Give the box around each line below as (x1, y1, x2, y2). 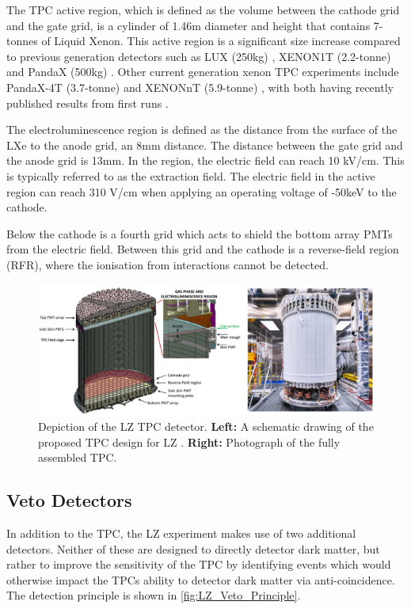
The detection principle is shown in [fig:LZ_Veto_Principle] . (6, 587, 301, 603)
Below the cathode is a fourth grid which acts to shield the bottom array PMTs (6, 225, 393, 242)
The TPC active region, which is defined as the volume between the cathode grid (6, 2, 400, 17)
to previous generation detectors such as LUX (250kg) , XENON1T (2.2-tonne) (6, 48, 391, 64)
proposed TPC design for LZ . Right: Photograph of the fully (38, 433, 341, 450)
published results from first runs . (6, 94, 169, 111)
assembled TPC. (38, 449, 117, 466)
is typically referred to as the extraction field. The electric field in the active (6, 167, 375, 184)
